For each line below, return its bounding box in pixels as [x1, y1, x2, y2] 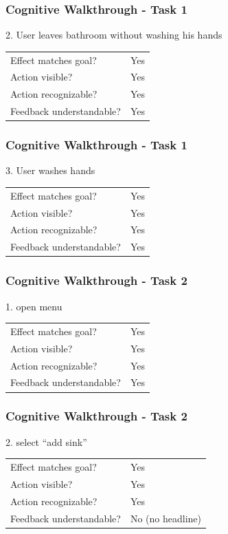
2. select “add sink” [5, 434, 87, 449]
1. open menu [5, 299, 62, 313]
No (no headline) [130, 511, 202, 525]
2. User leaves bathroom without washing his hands [5, 28, 223, 42]
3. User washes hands [5, 163, 95, 178]
